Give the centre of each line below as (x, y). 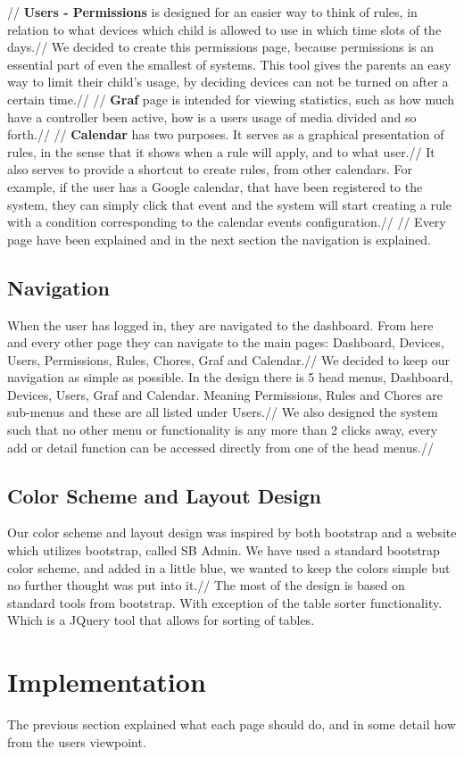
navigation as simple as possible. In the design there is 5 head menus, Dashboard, (230, 377)
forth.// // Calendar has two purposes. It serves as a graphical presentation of (226, 134)
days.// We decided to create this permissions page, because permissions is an (221, 47)
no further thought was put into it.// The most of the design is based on (206, 585)
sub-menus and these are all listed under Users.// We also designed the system (223, 412)
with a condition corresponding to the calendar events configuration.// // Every (227, 222)
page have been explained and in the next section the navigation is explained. (220, 239)
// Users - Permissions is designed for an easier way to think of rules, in (212, 12)
